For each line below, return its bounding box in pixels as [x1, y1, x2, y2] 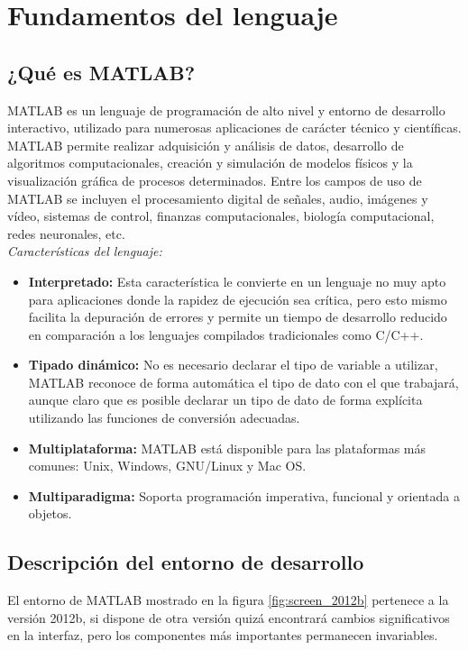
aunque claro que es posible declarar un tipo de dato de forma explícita [28, 390, 423, 409]
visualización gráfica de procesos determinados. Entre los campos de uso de [7, 170, 422, 189]
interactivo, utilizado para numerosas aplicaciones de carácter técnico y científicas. [7, 118, 462, 137]
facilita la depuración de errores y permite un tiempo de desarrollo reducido [28, 307, 447, 326]
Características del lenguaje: [7, 242, 162, 261]
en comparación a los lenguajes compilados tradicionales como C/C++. [28, 325, 424, 343]
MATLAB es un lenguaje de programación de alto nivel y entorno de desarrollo [7, 100, 445, 119]
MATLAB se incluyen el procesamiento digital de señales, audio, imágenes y [7, 188, 428, 207]
